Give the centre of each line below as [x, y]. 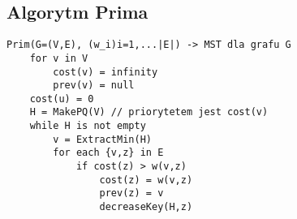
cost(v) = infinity [105, 72]
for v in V [59, 58]
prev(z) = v [131, 193]
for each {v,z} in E [108, 153]
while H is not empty [88, 126]
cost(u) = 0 [62, 99]
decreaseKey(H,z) [146, 207]
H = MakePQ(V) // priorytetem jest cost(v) [149, 112]
